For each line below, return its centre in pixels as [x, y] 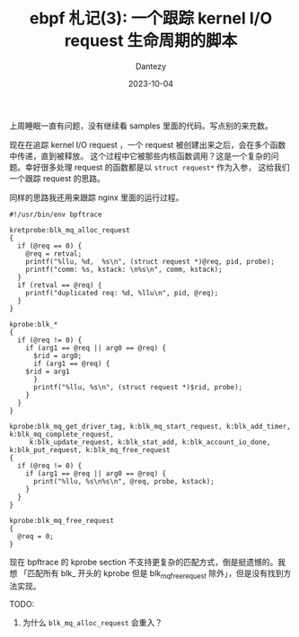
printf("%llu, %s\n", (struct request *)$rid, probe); [138, 387]
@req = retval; [54, 253]
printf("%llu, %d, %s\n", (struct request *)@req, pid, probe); [150, 261]
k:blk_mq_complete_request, [62, 434]
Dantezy [151, 66]
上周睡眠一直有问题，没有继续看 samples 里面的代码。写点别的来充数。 [141, 126]
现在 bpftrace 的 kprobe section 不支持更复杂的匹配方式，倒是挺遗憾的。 [144, 562]
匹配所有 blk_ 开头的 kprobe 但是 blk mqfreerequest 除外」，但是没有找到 [155, 574]
